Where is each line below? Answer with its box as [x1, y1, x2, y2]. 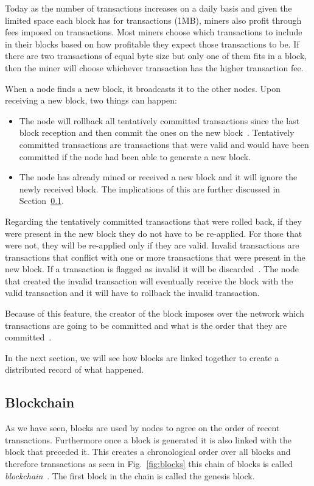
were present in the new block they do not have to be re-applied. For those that [5, 227, 302, 239]
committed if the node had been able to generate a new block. [19, 150, 251, 163]
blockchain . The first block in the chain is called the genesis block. [5, 469, 255, 482]
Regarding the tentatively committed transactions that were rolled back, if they [5, 214, 302, 227]
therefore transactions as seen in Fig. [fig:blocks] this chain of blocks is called [5, 457, 293, 470]
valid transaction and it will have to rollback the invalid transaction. [5, 286, 260, 299]
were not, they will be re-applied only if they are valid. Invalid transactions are [5, 239, 299, 252]
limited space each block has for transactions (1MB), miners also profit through [5, 13, 302, 26]
